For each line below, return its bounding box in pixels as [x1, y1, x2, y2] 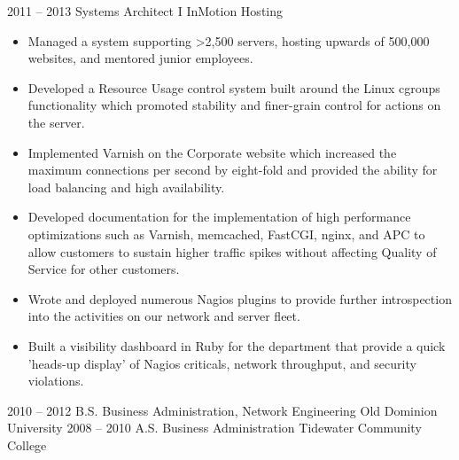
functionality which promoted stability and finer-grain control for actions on [27, 96, 441, 114]
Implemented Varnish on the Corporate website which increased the [27, 143, 397, 161]
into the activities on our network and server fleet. [27, 307, 300, 325]
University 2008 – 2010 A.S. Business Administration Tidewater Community [7, 418, 422, 437]
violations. [27, 371, 84, 390]
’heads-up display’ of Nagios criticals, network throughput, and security [27, 354, 416, 372]
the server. [27, 113, 85, 131]
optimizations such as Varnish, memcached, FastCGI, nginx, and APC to [27, 224, 425, 243]
